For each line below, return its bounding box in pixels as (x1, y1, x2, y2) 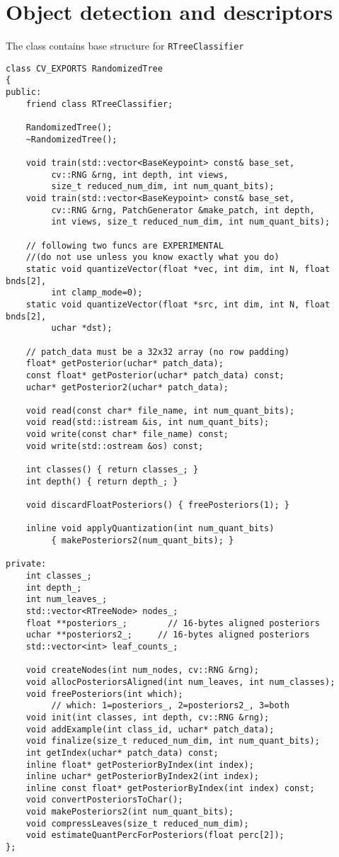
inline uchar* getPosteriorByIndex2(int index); (25, 771, 259, 782)
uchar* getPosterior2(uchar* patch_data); (25, 382, 229, 392)
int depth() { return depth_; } (25, 476, 178, 487)
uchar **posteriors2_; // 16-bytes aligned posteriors (25, 630, 310, 640)
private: (6, 559, 47, 569)
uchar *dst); (51, 323, 113, 334)
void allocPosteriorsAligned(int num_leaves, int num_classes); (25, 676, 335, 687)
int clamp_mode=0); (51, 288, 143, 298)
